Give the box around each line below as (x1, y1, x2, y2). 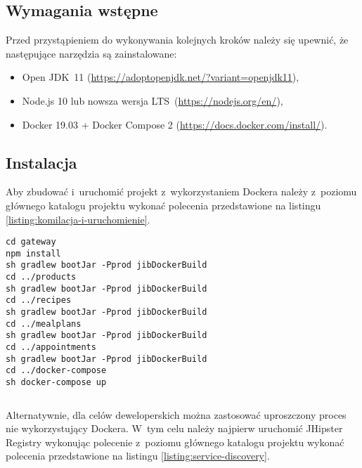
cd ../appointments (6, 342, 96, 353)
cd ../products (6, 272, 77, 282)
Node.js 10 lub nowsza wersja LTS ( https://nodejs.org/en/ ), (22, 93, 283, 108)
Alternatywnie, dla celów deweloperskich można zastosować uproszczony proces (6, 407, 347, 422)
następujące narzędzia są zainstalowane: (6, 46, 177, 60)
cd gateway (6, 237, 56, 247)
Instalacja (6, 151, 77, 173)
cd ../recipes (6, 295, 72, 306)
